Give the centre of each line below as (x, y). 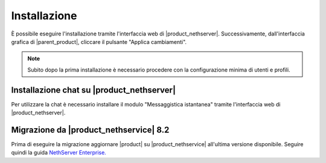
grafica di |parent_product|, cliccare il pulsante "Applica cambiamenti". (99, 42)
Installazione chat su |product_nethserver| (94, 90)
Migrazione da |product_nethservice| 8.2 (90, 130)
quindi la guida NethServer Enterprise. (59, 153)
